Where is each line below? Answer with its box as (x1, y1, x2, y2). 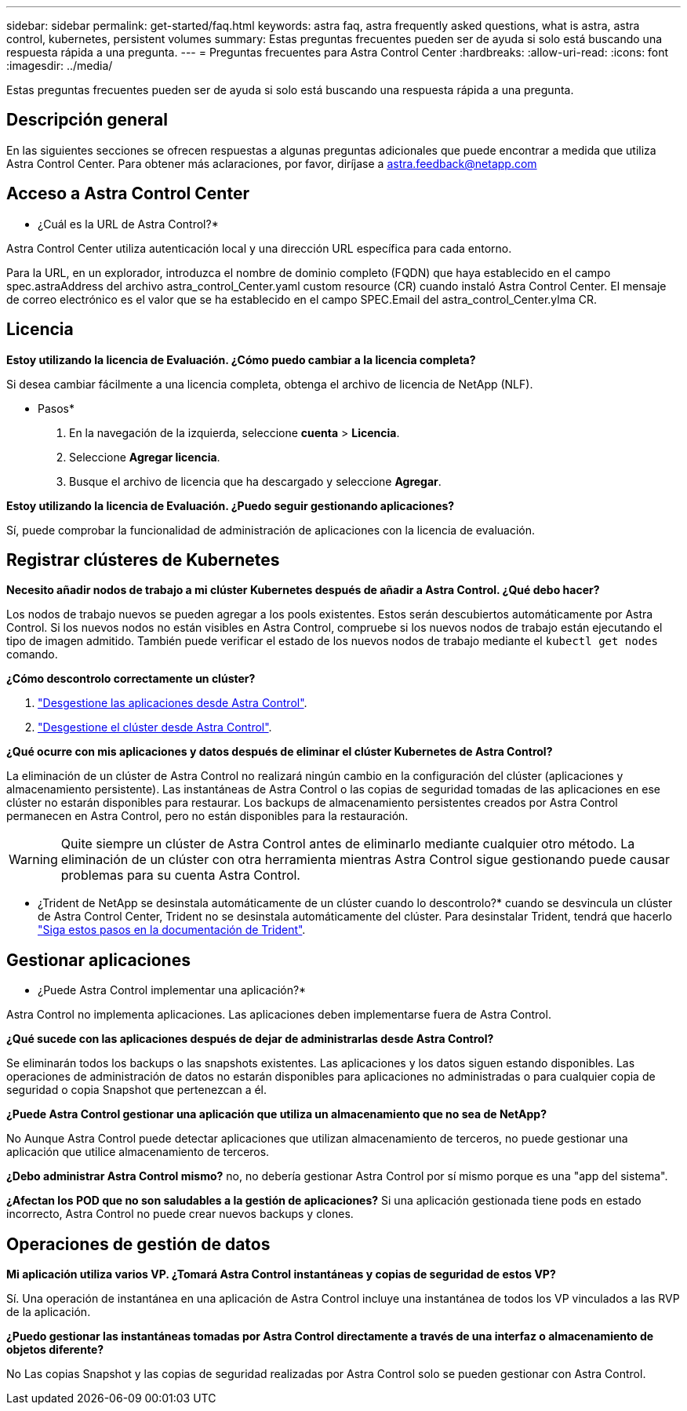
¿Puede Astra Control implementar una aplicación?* (38, 983, 307, 997)
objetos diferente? (6, 1343, 104, 1357)
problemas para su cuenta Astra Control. (60, 867, 300, 884)
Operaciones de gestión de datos (6, 1234, 271, 1254)
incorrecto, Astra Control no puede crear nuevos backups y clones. (6, 1207, 354, 1221)
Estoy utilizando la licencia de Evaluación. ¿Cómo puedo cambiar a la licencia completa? (6, 352, 476, 366)
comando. (6, 647, 58, 662)
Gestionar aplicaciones (6, 950, 191, 970)
